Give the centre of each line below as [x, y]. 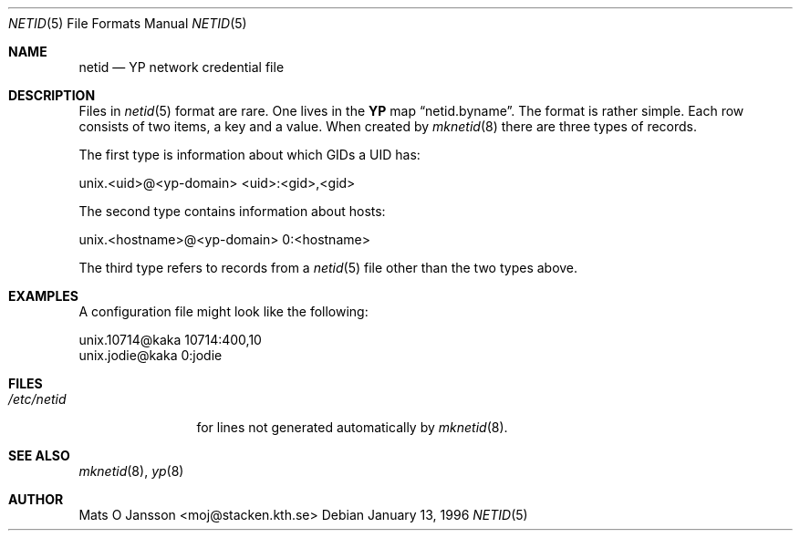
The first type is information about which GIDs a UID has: [249, 155]
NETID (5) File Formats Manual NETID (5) [128, 23]
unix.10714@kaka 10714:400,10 [170, 340]
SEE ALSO [39, 455]
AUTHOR [36, 499]
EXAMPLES [43, 296]
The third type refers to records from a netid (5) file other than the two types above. [328, 268]
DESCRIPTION [52, 95]
